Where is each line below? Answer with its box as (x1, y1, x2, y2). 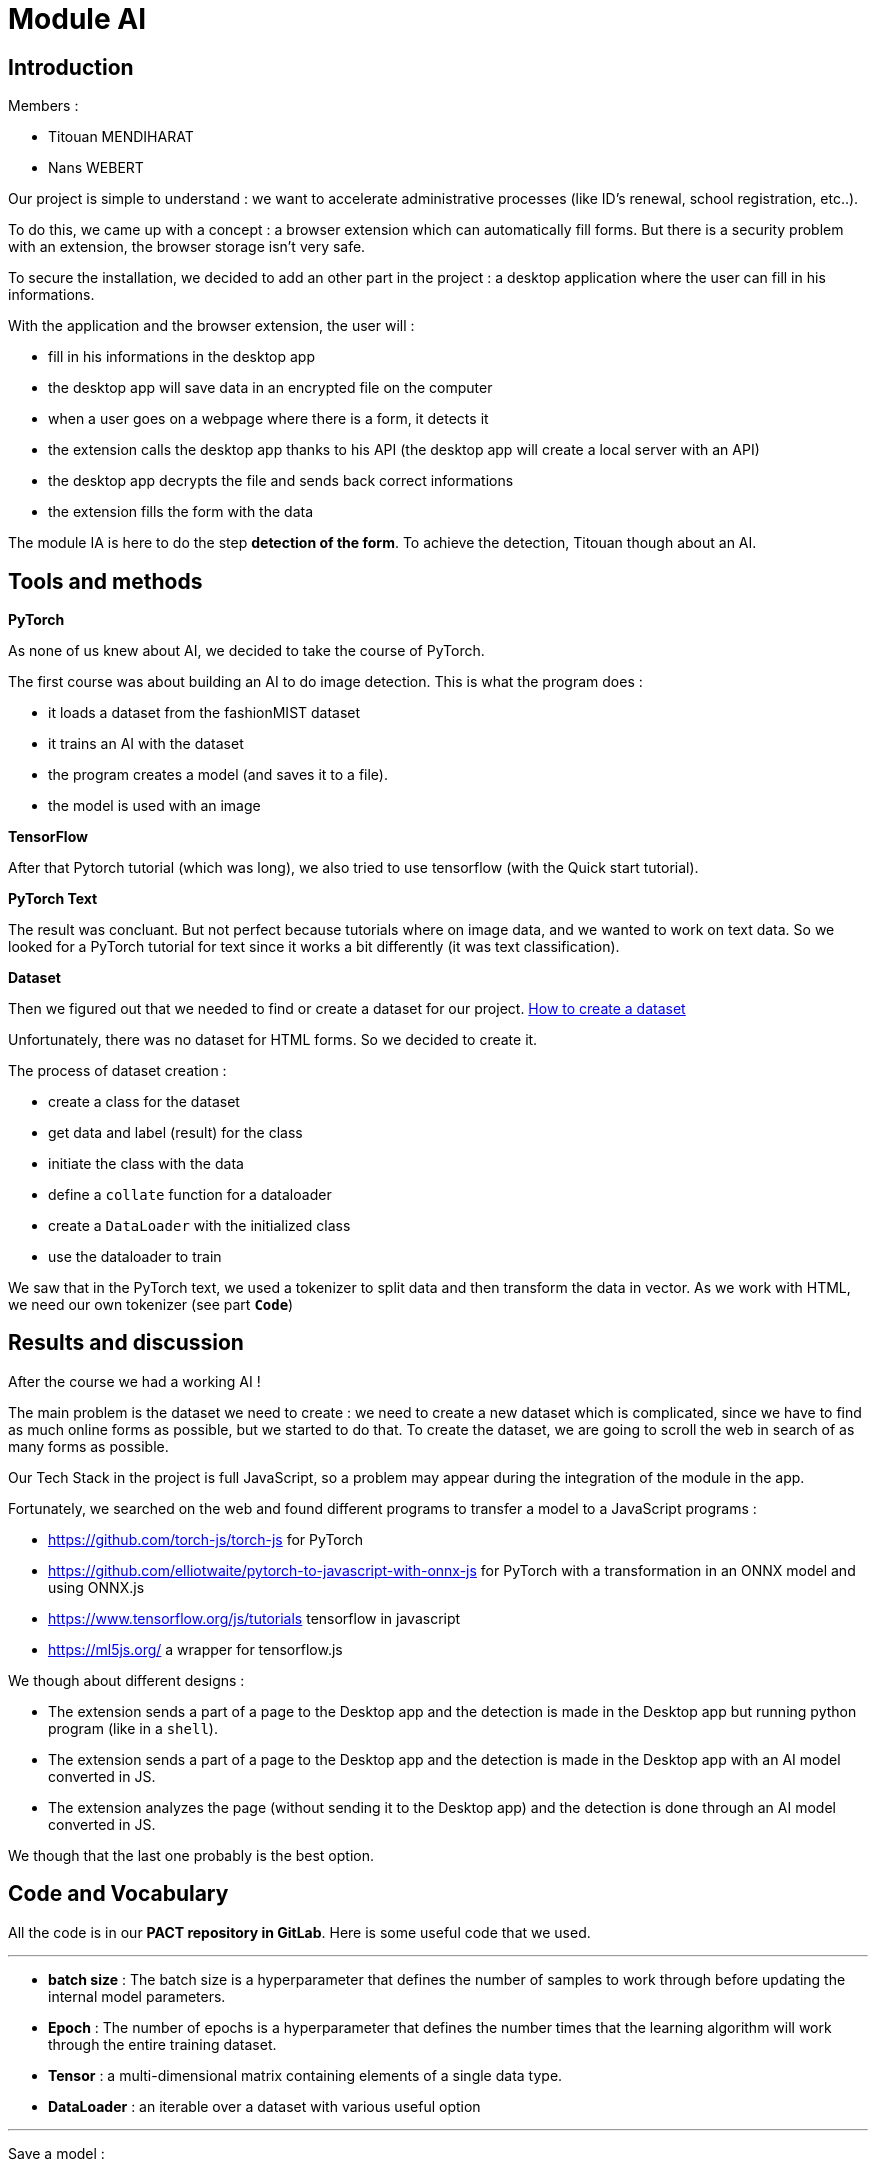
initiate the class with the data (48, 1155, 244, 1173)
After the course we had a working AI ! (8, 1372, 261, 1390)
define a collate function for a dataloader (48, 1186, 332, 1204)
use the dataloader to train (48, 1248, 222, 1266)
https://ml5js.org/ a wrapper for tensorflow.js (48, 1640, 343, 1658)
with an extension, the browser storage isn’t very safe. (8, 238, 366, 256)
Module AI (8, 2, 147, 36)
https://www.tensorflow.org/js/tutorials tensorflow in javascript (48, 1609, 461, 1627)
